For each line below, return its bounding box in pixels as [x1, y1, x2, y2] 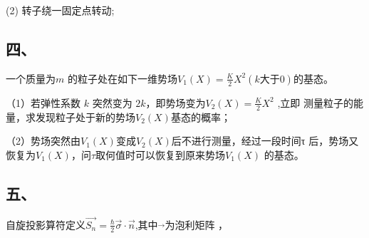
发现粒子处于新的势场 [35, 109, 135, 124]
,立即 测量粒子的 [277, 95, 353, 110]
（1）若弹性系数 [6, 95, 80, 110]
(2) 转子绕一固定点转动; [6, 3, 115, 17]
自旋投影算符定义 [6, 217, 85, 232]
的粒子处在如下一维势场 [67, 71, 177, 86]
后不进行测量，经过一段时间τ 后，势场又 [171, 133, 359, 148]
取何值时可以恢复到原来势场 [95, 147, 226, 162]
